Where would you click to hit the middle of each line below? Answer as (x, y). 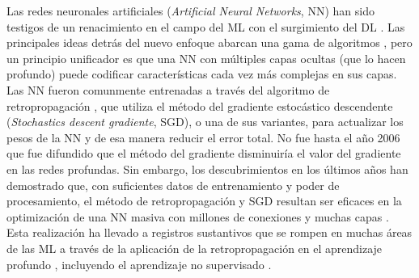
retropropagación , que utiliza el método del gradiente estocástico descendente (200, 105)
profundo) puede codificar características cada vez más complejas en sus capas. (202, 74)
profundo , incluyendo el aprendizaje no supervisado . (139, 264)
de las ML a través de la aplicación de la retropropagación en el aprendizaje (195, 248)
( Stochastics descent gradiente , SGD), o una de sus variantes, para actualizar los (205, 122)
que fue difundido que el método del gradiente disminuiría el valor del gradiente (204, 153)
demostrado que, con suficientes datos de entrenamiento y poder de (173, 185)
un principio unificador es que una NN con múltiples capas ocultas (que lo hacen (206, 58)
